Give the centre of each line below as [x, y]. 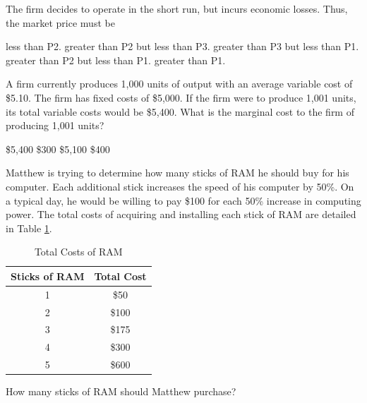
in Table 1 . [29, 228]
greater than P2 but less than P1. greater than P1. [116, 60]
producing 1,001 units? [55, 125]
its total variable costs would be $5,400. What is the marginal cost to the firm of [180, 111]
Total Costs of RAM [78, 252]
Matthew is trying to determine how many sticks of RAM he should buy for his [178, 173]
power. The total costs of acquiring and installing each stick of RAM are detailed [181, 214]
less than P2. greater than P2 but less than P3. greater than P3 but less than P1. [182, 46]
